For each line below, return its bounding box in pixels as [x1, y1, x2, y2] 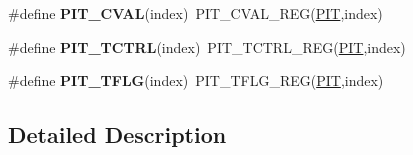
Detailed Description [8, 119, 227, 150]
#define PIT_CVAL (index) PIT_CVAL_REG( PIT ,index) [8, 3, 383, 23]
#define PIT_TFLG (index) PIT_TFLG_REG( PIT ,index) [8, 70, 384, 91]
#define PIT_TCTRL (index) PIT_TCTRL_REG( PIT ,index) [8, 36, 406, 57]
